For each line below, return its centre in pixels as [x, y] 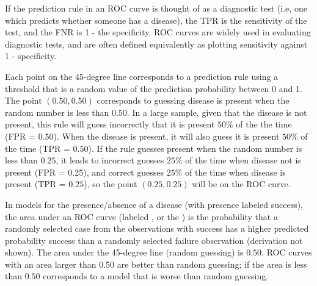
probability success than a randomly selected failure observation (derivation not [154, 240]
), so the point [111, 184]
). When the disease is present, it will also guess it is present [166, 136]
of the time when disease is [235, 172]
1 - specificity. [31, 56]
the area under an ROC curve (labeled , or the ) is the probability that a [141, 216]
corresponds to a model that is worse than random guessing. [156, 276]
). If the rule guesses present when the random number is [195, 148]
